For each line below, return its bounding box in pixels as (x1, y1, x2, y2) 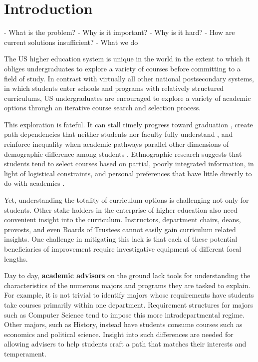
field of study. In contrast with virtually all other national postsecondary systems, (4, 73, 254, 83)
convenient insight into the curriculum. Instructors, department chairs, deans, (4, 214, 241, 225)
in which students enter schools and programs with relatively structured (4, 83, 224, 93)
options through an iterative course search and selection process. (4, 102, 201, 113)
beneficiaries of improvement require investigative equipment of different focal (4, 244, 242, 254)
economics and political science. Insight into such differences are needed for (4, 329, 234, 339)
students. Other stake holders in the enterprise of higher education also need (4, 204, 238, 215)
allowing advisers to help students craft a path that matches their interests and (4, 339, 247, 349)
